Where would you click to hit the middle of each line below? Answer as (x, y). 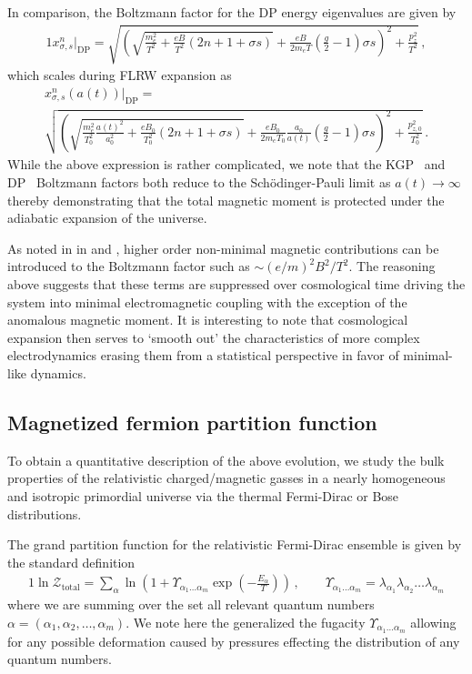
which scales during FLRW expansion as (120, 75)
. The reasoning (392, 266)
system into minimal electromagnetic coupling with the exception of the (207, 302)
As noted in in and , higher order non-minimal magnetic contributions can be (223, 248)
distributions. (45, 513)
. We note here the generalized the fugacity (246, 622)
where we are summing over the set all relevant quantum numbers (191, 604)
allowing (433, 622)
